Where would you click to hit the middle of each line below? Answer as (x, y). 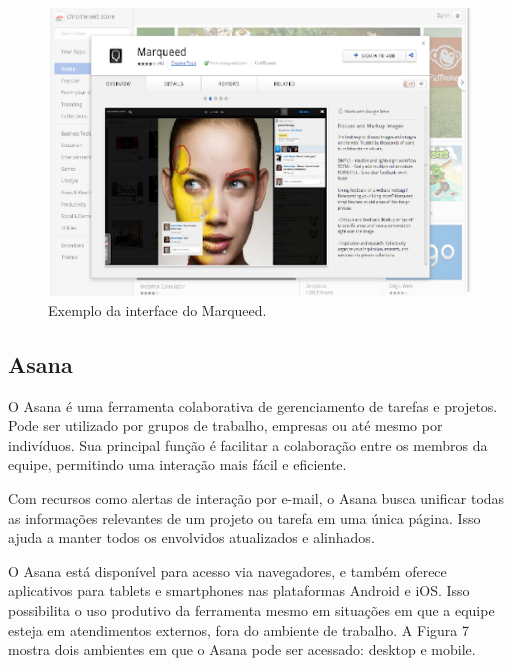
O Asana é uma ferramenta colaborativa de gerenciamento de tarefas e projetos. (253, 405)
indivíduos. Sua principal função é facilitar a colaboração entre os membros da (248, 444)
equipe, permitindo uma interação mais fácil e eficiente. (177, 464)
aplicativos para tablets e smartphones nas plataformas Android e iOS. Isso (239, 590)
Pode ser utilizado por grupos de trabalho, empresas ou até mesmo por (225, 425)
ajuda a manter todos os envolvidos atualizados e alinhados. (191, 537)
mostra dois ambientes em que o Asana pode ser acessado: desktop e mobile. (242, 649)
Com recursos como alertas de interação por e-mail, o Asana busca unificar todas (256, 497)
